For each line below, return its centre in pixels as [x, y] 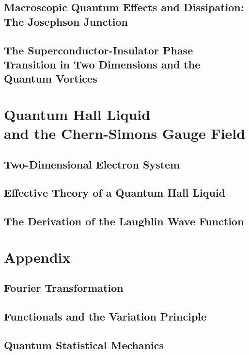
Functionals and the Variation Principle [105, 316]
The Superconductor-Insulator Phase [99, 50]
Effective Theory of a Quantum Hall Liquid [115, 193]
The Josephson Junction [66, 21]
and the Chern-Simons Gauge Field [125, 133]
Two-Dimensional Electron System [92, 164]
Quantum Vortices [51, 78]
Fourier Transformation [64, 288]
